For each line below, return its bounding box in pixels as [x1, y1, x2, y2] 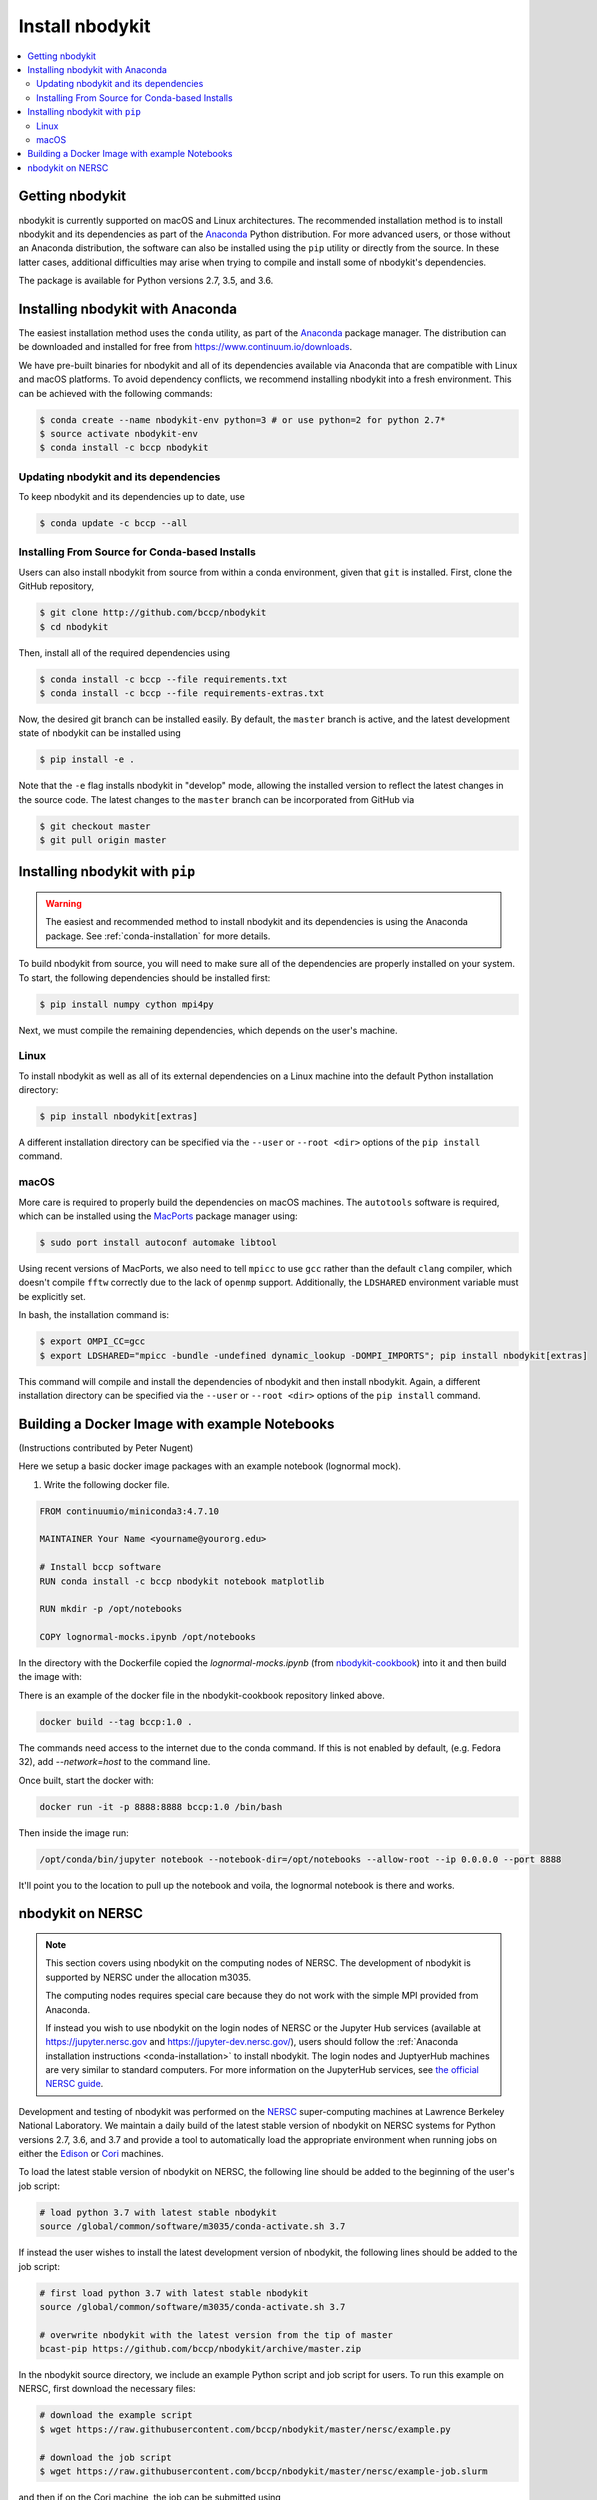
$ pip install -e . [39, 754, 135, 765]
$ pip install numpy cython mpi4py [39, 998, 214, 1010]
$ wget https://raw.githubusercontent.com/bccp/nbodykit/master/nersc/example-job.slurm [39, 2466, 489, 2477]
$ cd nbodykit [39, 621, 109, 632]
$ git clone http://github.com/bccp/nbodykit [39, 607, 267, 619]
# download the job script [39, 2451, 172, 2463]
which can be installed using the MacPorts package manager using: [18, 1210, 299, 1222]
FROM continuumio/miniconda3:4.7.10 [39, 1505, 220, 1517]
